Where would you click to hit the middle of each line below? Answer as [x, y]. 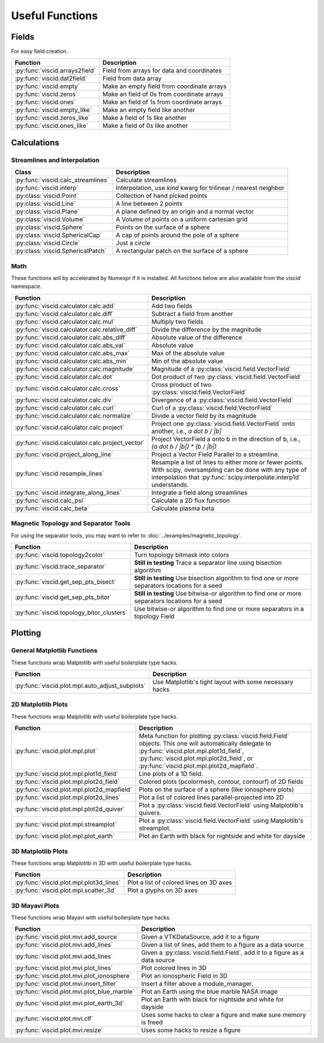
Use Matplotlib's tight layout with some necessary [223, 682]
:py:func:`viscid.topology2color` [60, 555]
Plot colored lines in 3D [174, 968]
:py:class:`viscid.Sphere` [49, 227]
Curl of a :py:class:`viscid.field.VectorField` [212, 408]
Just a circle [133, 243]
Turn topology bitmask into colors [181, 555]
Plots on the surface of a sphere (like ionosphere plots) [216, 790]
